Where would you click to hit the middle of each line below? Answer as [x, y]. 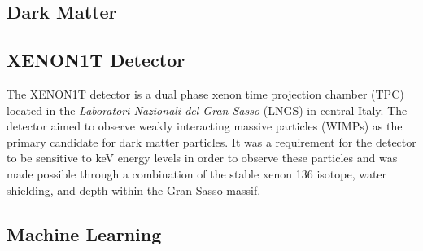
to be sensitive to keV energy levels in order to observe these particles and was [202, 158]
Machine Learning [84, 233]
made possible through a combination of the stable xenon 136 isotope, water [197, 173]
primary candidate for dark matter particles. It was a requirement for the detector [211, 141]
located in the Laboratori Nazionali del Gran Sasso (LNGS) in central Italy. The [207, 110]
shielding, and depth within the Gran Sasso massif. [134, 189]
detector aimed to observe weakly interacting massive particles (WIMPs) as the [205, 126]
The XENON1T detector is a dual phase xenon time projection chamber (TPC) [205, 93]
